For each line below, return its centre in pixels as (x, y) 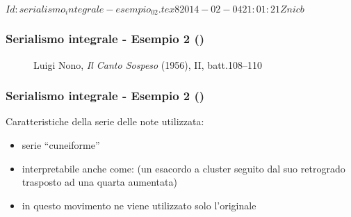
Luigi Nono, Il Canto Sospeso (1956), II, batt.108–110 (148, 64)
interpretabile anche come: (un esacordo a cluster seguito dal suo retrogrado (183, 168)
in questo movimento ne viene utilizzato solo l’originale (139, 205)
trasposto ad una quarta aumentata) (99, 182)
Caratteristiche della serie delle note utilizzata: (105, 121)
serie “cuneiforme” (61, 145)
